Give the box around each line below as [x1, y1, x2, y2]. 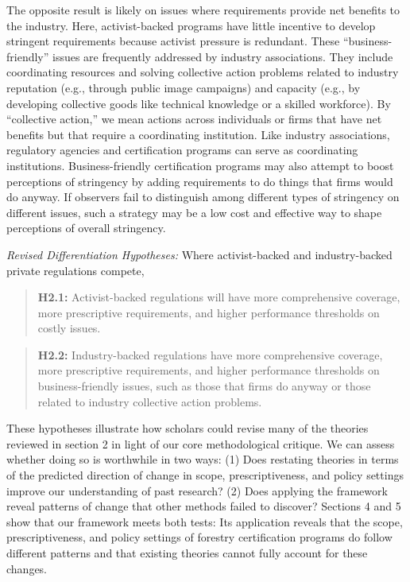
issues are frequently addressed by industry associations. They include [52, 48, 393, 64]
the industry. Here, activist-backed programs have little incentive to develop [6, 17, 376, 33]
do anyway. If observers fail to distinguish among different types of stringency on [6, 188, 400, 205]
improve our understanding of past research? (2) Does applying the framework [6, 482, 388, 499]
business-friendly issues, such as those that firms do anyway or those [37, 378, 371, 394]
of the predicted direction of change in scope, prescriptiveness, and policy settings [6, 467, 404, 483]
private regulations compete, [6, 262, 145, 278]
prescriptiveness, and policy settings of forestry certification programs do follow [6, 529, 393, 545]
